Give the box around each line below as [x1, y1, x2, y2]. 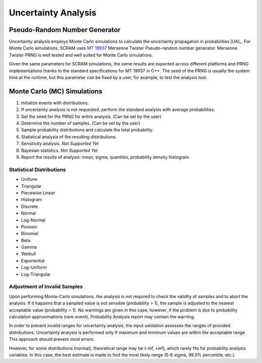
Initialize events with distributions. [21, 100, 89, 106]
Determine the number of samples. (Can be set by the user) [21, 120, 141, 126]
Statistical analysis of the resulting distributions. [21, 134, 117, 140]
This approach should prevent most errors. [9, 336, 95, 342]
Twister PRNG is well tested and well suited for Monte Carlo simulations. [9, 52, 153, 58]
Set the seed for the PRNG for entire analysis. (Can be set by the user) [21, 113, 162, 119]
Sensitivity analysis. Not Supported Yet [21, 141, 99, 146]
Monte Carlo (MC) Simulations [9, 87, 103, 95]
